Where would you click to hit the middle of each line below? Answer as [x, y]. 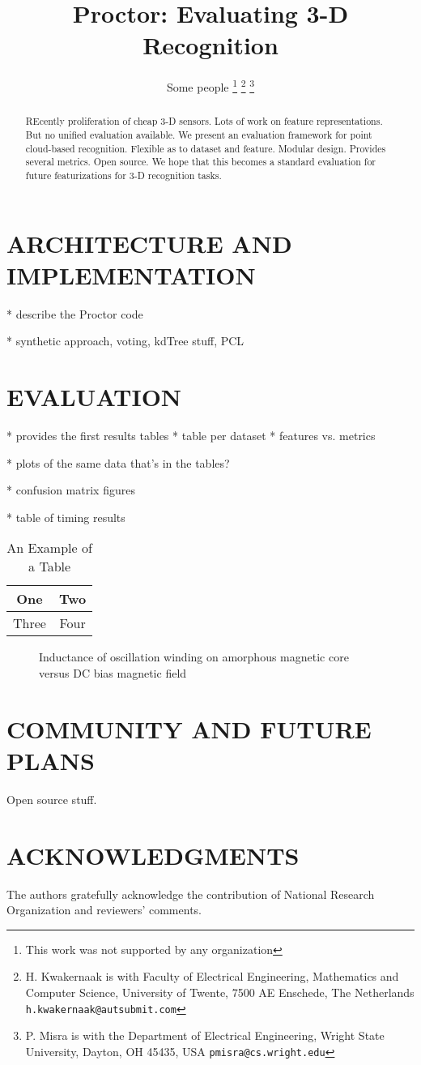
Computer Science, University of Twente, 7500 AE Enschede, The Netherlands [220, 992]
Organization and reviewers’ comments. [104, 910]
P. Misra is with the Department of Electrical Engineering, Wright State [205, 1035]
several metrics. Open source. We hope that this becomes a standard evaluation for [201, 162]
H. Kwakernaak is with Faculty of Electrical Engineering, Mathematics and [212, 976]
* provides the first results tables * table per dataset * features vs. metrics [191, 436]
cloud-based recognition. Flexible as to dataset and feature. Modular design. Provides [206, 148]
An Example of [49, 548]
